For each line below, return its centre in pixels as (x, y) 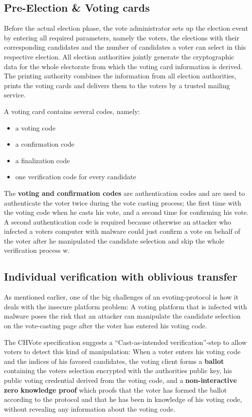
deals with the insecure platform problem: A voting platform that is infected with (126, 306)
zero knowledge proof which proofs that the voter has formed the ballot (116, 389)
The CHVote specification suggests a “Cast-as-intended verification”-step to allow (126, 342)
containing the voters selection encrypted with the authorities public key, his (118, 370)
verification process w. (37, 250)
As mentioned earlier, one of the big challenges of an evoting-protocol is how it (121, 297)
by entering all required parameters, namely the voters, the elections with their (122, 37)
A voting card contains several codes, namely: (72, 111)
